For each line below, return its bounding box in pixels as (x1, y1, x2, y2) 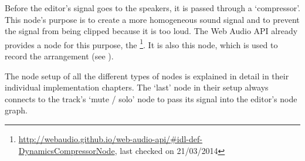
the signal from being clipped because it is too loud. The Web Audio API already (5, 25, 298, 37)
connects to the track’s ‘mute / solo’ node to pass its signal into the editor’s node (5, 92, 297, 105)
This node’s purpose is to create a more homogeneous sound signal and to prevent (5, 13, 300, 25)
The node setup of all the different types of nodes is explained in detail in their (5, 69, 289, 82)
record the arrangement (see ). (5, 50, 114, 62)
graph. (5, 104, 28, 116)
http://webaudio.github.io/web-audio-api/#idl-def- (18, 133, 202, 145)
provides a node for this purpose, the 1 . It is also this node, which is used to (5, 36, 278, 51)
